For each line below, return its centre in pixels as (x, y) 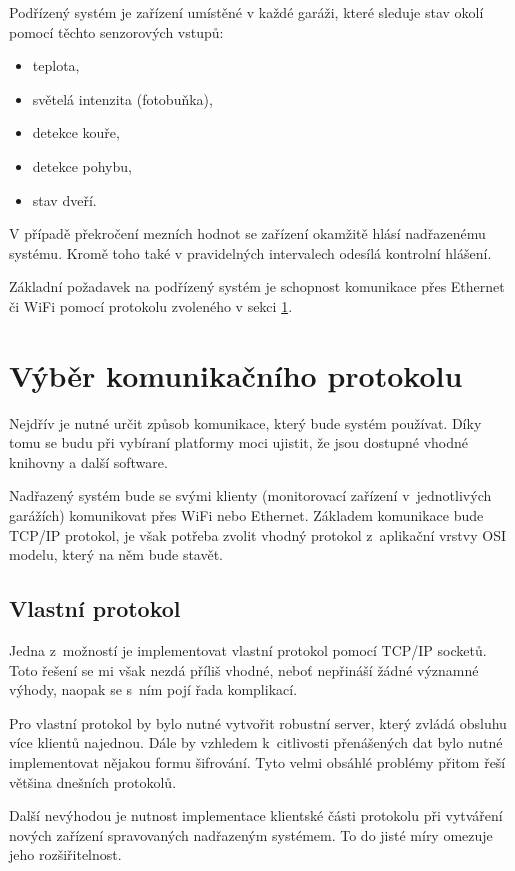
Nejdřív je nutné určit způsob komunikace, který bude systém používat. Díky (245, 422)
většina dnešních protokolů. (93, 781)
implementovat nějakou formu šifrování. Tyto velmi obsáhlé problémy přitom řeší (257, 761)
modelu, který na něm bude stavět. (116, 554)
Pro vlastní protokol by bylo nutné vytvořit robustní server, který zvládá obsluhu (258, 722)
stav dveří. (64, 199)
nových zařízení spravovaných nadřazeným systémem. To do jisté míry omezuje (251, 834)
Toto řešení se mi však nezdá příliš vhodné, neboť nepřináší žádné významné (244, 669)
